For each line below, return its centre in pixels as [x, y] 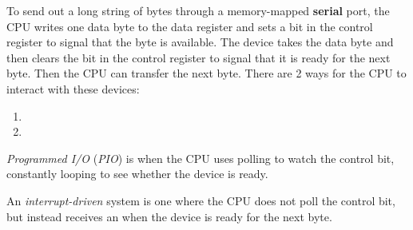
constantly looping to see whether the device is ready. [137, 174]
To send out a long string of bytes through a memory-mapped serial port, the [198, 10]
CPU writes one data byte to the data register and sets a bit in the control [190, 26]
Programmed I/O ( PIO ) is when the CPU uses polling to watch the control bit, [201, 158]
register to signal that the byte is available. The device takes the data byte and [200, 42]
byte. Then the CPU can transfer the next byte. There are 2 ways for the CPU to [206, 73]
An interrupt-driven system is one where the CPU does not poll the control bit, [201, 200]
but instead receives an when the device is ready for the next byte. [169, 216]
